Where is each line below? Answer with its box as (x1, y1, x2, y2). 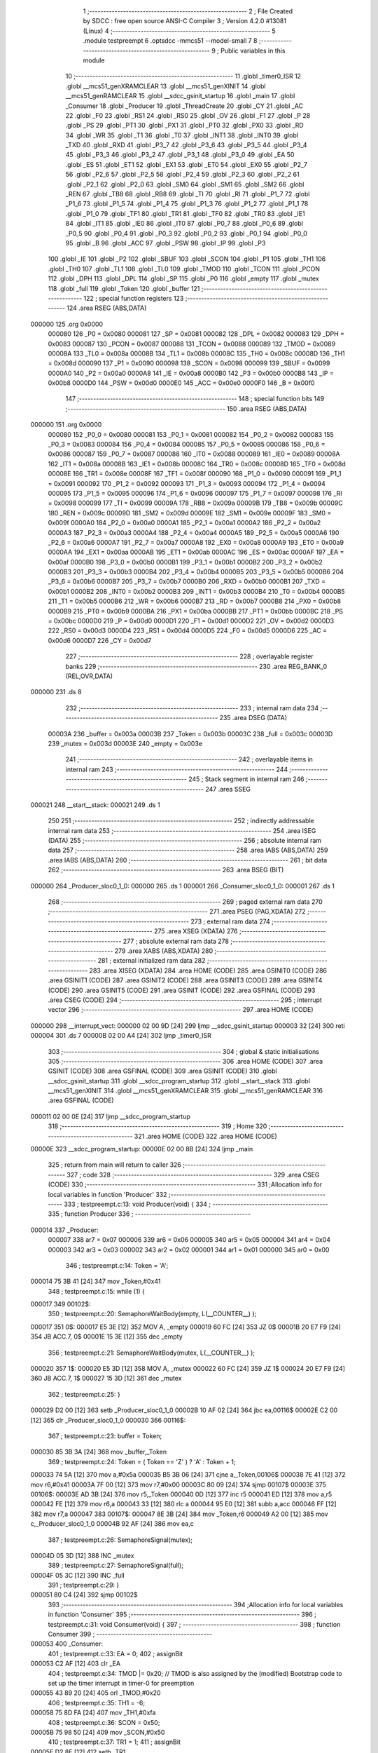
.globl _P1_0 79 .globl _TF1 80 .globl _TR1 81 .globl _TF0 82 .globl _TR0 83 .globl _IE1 (65, 209, 305, 217)
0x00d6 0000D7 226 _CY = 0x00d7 (48, 636, 152, 644)
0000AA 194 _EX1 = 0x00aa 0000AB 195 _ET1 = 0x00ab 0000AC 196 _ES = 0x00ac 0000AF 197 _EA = (48, 548, 344, 557)
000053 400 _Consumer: (30, 1639, 103, 1648)
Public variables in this (220, 46, 286, 55)
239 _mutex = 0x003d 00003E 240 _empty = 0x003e (48, 739, 203, 747)
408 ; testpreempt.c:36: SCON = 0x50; (48, 1718, 160, 1726)
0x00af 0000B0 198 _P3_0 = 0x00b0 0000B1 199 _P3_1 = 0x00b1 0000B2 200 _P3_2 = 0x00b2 (48, 557, 323, 566)
